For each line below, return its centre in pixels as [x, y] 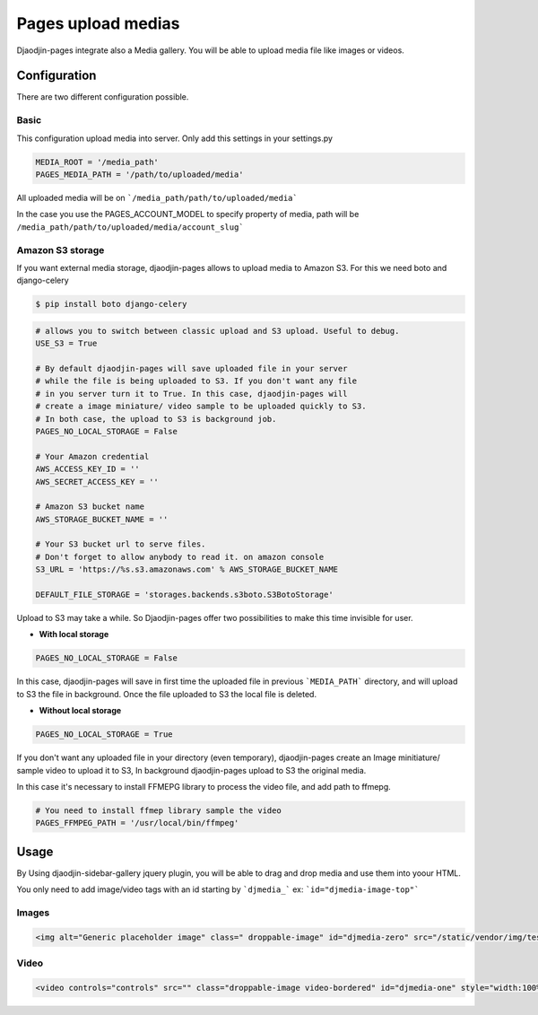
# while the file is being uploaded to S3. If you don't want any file [196, 381]
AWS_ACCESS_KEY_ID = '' [88, 469]
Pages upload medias [98, 23]
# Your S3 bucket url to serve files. [121, 544]
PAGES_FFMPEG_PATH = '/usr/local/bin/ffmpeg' [137, 823]
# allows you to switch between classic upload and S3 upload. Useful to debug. [217, 331]
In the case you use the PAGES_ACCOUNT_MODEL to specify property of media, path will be [188, 214]
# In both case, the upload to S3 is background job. [156, 419]
